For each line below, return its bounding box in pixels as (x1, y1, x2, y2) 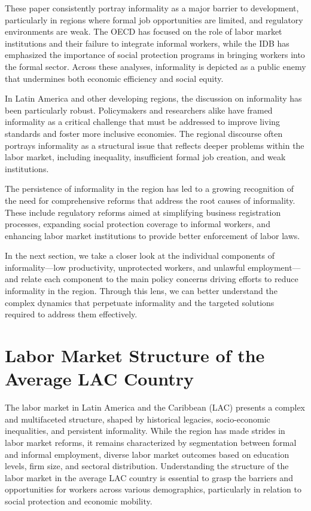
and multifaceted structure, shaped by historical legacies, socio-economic (5, 412, 270, 425)
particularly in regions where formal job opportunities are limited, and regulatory (5, 13, 303, 26)
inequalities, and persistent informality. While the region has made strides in (5, 424, 285, 437)
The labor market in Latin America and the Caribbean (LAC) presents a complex (5, 401, 305, 414)
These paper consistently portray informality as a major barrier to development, (5, 2, 299, 14)
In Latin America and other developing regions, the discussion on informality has (5, 92, 302, 105)
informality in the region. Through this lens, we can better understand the (5, 284, 278, 297)
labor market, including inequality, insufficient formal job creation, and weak (5, 151, 286, 163)
